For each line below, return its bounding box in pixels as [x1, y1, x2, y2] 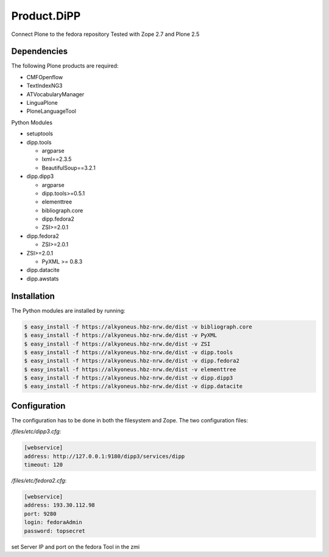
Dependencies [11, 46, 68, 57]
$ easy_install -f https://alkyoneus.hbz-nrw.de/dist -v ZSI [24, 340, 211, 347]
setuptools [26, 130, 53, 137]
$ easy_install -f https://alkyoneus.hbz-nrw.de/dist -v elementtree [24, 366, 236, 373]
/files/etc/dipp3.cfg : [11, 428, 62, 435]
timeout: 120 [24, 461, 63, 469]
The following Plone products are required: [11, 62, 119, 69]
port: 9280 [24, 510, 57, 517]
